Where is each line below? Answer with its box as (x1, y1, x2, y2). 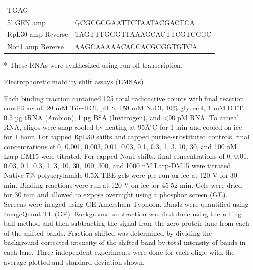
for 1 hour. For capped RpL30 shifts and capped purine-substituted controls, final (4, 131, 250, 141)
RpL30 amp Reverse (7, 29, 68, 39)
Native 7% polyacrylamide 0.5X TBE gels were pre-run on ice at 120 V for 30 (4, 170, 237, 180)
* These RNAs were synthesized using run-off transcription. (4, 60, 183, 70)
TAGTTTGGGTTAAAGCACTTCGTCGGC (75, 29, 212, 39)
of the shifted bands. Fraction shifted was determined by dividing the (4, 227, 212, 238)
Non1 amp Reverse (7, 41, 64, 52)
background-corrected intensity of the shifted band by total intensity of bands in (4, 237, 246, 247)
